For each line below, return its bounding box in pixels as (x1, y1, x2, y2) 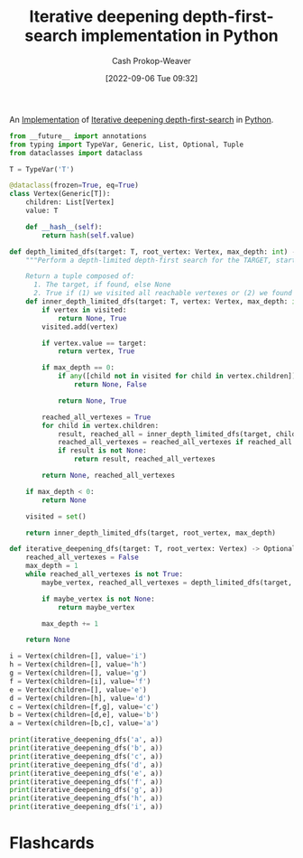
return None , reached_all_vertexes (41, 471, 176, 480)
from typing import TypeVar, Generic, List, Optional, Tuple (9, 140, 244, 149)
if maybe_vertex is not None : (41, 594, 155, 603)
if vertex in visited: (41, 305, 127, 314)
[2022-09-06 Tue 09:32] (105, 72, 198, 83)
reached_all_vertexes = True (41, 413, 151, 422)
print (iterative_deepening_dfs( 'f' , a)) (9, 777, 164, 787)
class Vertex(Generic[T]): (9, 190, 111, 199)
